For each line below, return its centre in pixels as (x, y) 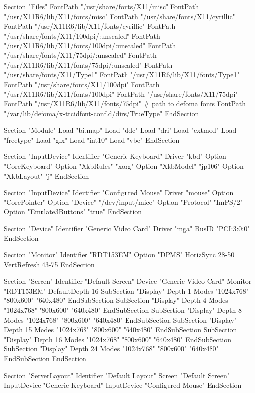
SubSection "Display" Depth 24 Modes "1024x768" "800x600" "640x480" (111, 349)
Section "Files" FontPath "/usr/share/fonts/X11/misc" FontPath (102, 6)
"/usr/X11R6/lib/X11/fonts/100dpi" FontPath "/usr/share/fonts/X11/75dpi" (121, 94)
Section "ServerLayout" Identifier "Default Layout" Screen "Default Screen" (117, 375)
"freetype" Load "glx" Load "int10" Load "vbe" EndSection (92, 139)
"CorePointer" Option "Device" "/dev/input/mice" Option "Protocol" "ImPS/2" (124, 202)
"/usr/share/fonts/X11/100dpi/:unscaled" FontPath (82, 35)
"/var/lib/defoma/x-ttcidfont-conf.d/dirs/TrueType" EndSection (102, 113)
